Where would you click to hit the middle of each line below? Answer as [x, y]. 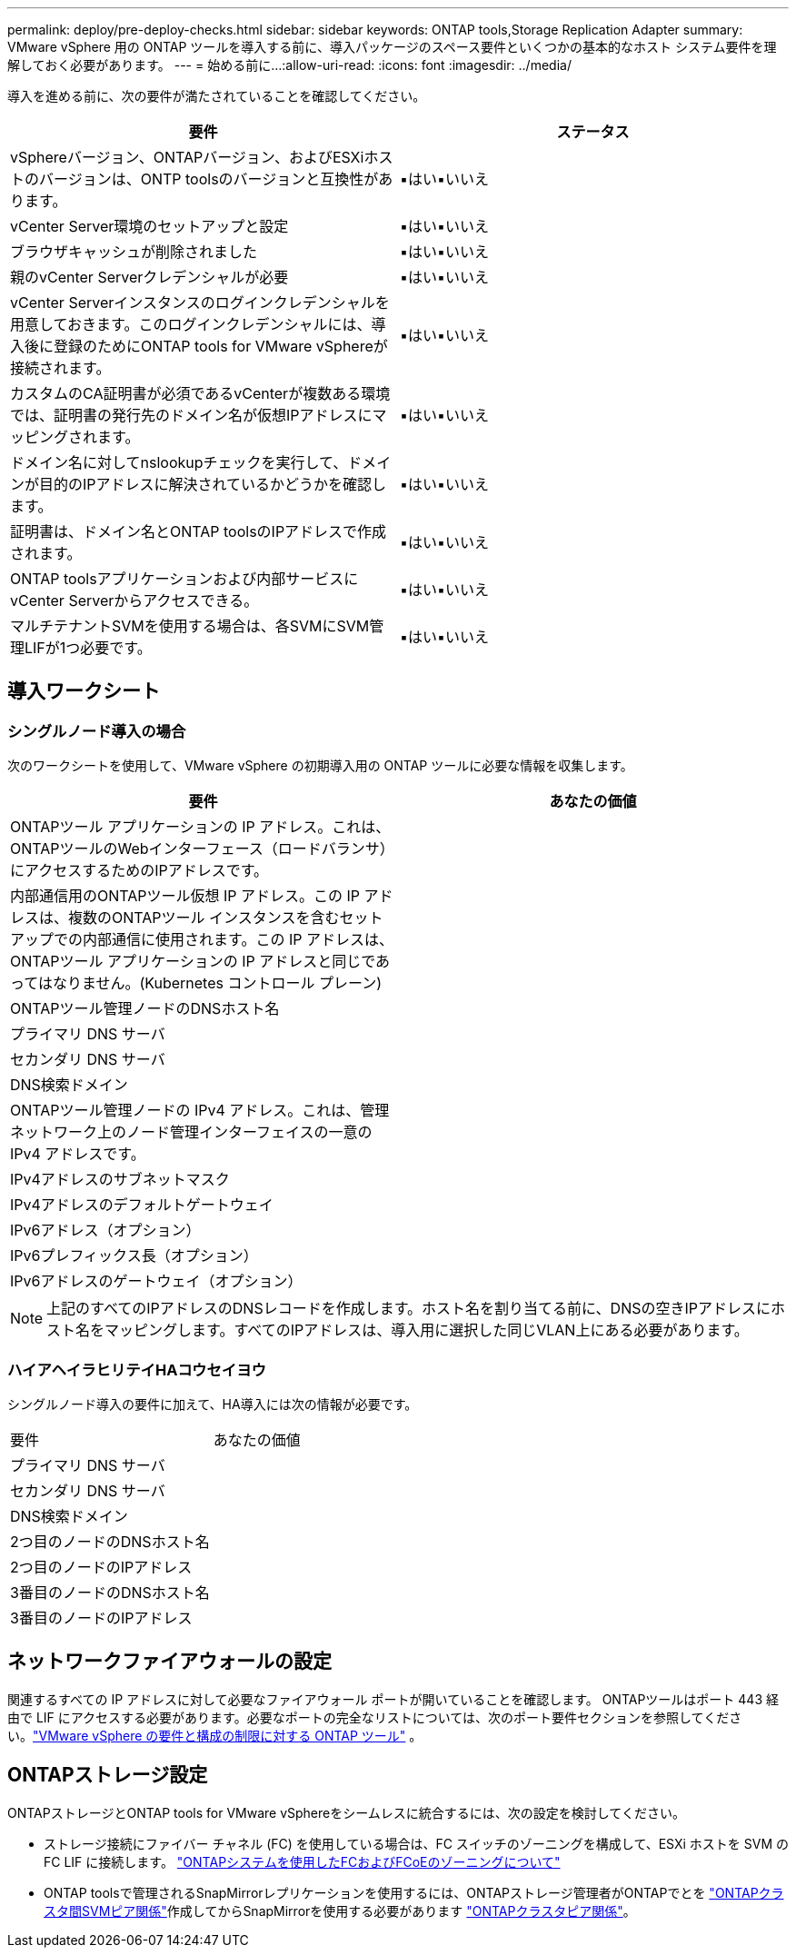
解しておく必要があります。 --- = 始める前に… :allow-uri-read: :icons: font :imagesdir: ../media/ [289, 65]
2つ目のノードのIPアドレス [101, 1567]
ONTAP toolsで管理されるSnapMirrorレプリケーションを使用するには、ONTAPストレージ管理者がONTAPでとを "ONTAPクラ [414, 1892]
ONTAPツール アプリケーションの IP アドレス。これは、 [200, 827]
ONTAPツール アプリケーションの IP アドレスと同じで [193, 962]
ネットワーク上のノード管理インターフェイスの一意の [191, 1132]
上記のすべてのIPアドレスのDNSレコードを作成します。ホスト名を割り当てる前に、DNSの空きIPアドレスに [408, 1309]
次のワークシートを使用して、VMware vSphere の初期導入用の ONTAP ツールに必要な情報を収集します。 [320, 766]
